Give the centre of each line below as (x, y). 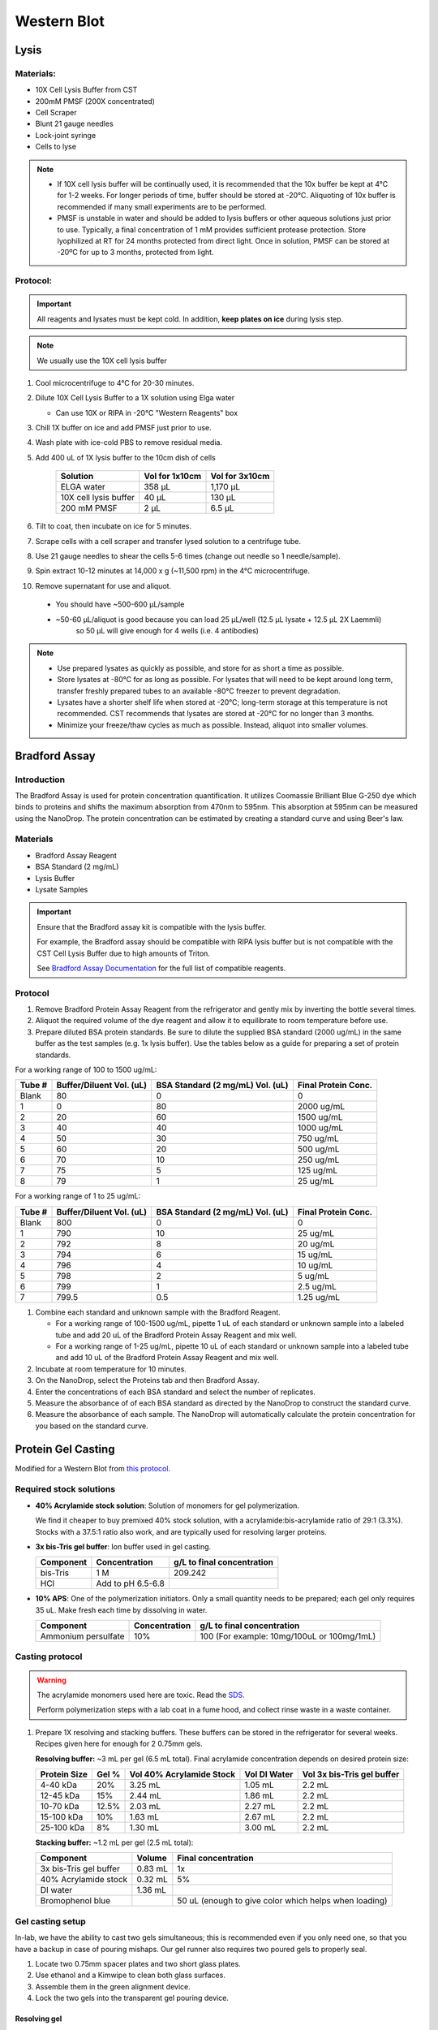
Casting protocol (49, 1656)
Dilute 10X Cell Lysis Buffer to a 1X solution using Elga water (135, 398)
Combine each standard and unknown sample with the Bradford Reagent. (158, 1312)
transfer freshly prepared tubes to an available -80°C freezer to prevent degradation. (199, 691)
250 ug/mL (318, 1160)
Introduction (40, 780)
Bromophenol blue (75, 1901)
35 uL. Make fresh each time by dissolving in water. (121, 1610)
